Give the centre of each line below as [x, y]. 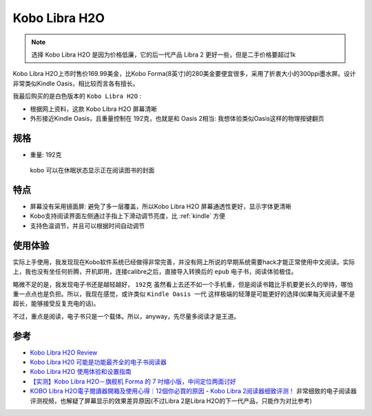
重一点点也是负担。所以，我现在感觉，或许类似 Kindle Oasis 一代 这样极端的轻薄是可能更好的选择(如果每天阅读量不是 [184, 294]
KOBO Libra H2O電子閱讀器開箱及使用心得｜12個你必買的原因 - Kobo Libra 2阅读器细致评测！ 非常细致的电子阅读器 [194, 391]
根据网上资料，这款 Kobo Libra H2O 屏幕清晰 [94, 109]
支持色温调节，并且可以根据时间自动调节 [87, 226]
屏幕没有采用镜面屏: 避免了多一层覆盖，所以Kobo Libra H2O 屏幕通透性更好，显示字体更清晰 [161, 206]
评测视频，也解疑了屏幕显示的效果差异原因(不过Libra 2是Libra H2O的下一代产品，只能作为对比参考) [171, 401]
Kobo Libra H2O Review [64, 353]
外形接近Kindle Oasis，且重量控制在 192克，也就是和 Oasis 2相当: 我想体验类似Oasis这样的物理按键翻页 [177, 118]
